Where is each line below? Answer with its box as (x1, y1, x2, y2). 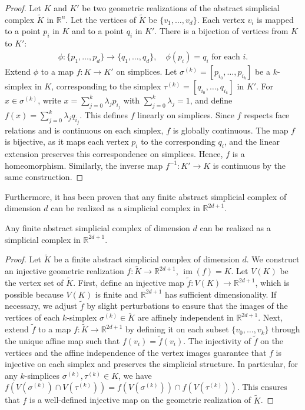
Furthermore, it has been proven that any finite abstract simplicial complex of (5, 190, 287, 202)
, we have (118, 369, 152, 381)
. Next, (258, 311, 283, 324)
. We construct (246, 253, 300, 265)
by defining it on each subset (125, 323, 229, 335)
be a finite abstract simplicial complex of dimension (54, 253, 240, 265)
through (271, 323, 300, 335)
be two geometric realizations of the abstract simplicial (82, 2, 280, 14)
